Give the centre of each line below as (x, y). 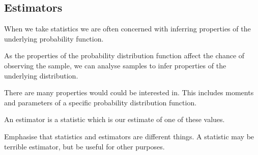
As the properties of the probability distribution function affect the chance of (124, 55)
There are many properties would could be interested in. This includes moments (129, 92)
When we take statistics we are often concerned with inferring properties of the (127, 29)
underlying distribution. (41, 75)
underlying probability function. (54, 38)
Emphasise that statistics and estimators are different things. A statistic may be (129, 136)
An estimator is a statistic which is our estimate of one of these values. (114, 119)
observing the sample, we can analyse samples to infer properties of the (115, 65)
